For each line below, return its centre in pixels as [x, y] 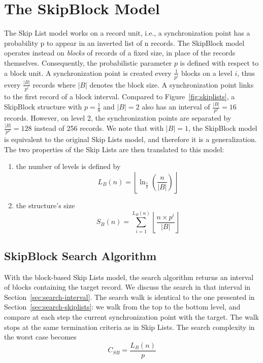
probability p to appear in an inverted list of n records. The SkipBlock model [124, 43]
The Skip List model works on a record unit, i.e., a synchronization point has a [127, 33]
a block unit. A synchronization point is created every [88, 73]
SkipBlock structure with [43, 106]
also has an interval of [176, 106]
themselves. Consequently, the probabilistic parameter [88, 62]
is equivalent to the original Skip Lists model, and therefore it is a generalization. [130, 139]
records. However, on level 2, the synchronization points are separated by [118, 118]
